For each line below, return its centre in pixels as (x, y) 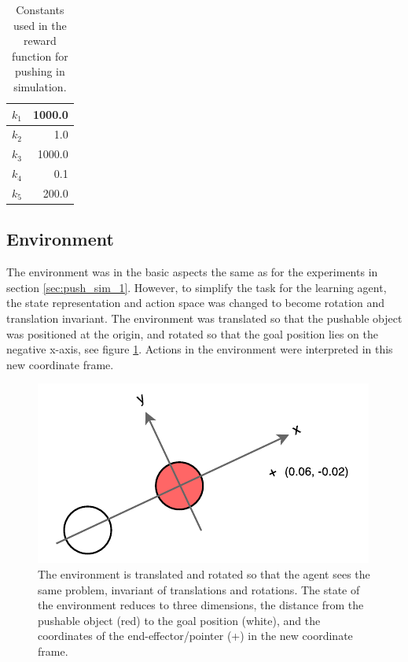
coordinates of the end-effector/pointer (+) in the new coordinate (195, 636)
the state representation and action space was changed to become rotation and (196, 303)
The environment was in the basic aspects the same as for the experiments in (192, 272)
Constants (40, 9)
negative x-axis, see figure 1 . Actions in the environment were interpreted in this (200, 349)
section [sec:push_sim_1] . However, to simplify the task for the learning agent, (197, 287)
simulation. (40, 86)
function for (40, 55)
